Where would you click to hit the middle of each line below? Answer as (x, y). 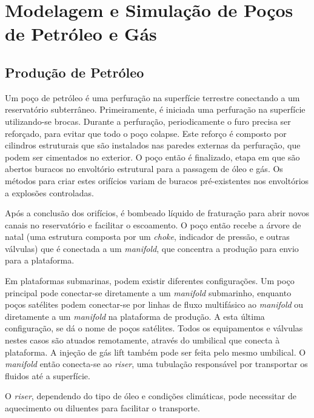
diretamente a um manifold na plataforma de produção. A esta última (135, 316)
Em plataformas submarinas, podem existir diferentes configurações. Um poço (150, 281)
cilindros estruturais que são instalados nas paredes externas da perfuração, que (153, 145)
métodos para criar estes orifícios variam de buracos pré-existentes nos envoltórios (157, 180)
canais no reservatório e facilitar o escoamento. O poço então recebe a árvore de (153, 224)
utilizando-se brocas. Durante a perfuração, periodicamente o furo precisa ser (148, 121)
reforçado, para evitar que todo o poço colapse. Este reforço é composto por (146, 133)
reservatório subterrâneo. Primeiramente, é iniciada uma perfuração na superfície (155, 109)
